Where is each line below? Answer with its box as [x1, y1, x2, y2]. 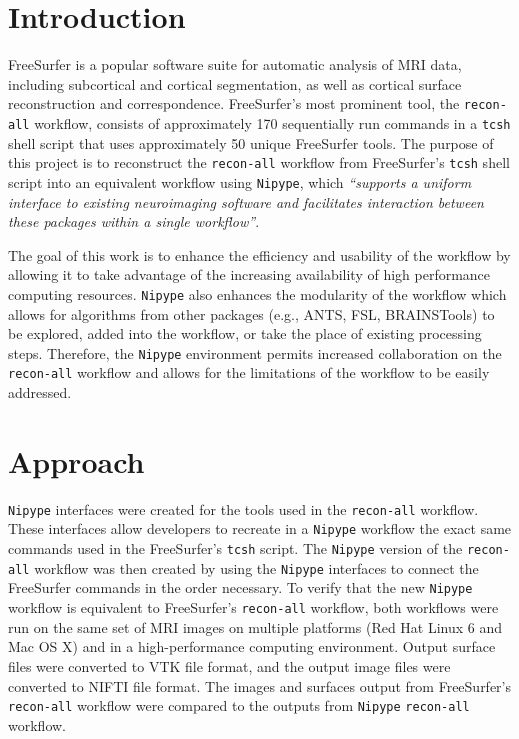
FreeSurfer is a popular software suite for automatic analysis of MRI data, [8, 54, 462, 75]
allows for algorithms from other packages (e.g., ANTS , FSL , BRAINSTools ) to [8, 303, 495, 324]
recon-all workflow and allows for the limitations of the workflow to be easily [8, 362, 490, 383]
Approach [8, 440, 145, 481]
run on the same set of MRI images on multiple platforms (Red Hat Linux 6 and [8, 616, 503, 637]
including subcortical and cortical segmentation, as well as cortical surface [8, 73, 462, 94]
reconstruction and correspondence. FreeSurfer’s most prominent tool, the [8, 93, 460, 114]
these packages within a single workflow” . [8, 211, 260, 232]
